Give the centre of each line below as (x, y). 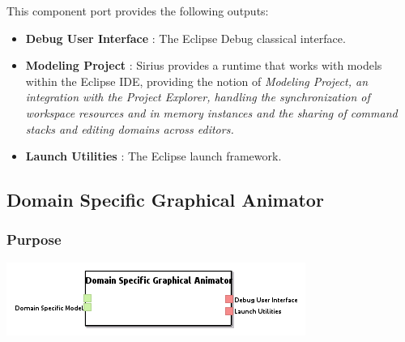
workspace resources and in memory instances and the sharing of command (211, 112)
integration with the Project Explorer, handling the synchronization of (198, 97)
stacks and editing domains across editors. (130, 128)
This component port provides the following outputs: (138, 11)
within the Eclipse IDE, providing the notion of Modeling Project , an (197, 81)
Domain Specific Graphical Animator (165, 200)
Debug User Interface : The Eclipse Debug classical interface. (185, 38)
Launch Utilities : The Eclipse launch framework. (153, 156)
